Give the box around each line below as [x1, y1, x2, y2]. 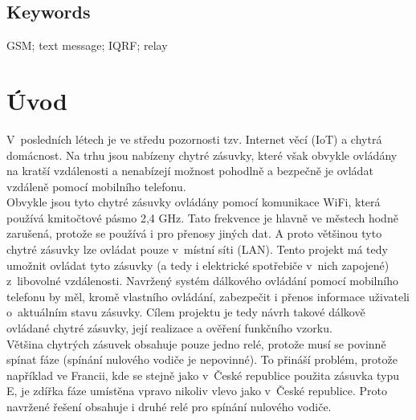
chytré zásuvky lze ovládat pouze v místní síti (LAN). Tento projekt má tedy [6, 241, 388, 258]
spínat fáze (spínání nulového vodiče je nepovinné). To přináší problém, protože [6, 351, 398, 368]
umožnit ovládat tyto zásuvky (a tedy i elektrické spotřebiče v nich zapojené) [6, 256, 389, 273]
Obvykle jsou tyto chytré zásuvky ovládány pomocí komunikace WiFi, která [6, 194, 381, 210]
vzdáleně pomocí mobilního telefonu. [6, 177, 186, 194]
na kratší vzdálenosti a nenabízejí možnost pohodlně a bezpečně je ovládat [6, 162, 373, 179]
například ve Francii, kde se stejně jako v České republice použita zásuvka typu [6, 366, 400, 383]
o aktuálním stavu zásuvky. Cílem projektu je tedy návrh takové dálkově [6, 304, 365, 320]
